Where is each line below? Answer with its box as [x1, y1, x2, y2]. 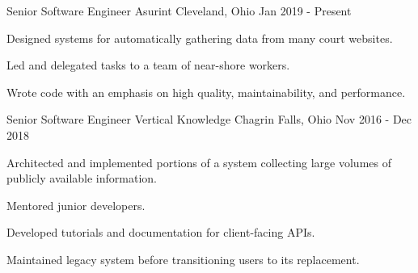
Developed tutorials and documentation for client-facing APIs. [6, 224, 315, 241]
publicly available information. [6, 170, 157, 187]
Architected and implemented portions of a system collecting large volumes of [6, 153, 391, 170]
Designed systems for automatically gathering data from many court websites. [6, 29, 393, 46]
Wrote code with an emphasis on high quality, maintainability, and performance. [6, 83, 406, 100]
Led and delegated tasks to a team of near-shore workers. [6, 57, 290, 73]
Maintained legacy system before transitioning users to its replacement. [6, 250, 360, 267]
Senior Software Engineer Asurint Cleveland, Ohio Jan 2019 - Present [6, 2, 352, 19]
